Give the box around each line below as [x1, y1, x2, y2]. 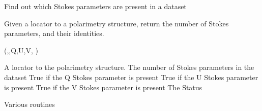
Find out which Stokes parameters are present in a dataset [4, 1, 187, 11]
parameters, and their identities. [4, 28, 104, 39]
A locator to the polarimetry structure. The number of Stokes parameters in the [4, 62, 254, 72]
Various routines [4, 99, 55, 109]
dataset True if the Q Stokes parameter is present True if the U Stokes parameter [4, 71, 258, 82]
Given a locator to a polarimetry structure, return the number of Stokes [4, 18, 229, 28]
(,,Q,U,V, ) [4, 45, 38, 55]
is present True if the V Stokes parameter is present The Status [4, 82, 202, 92]
